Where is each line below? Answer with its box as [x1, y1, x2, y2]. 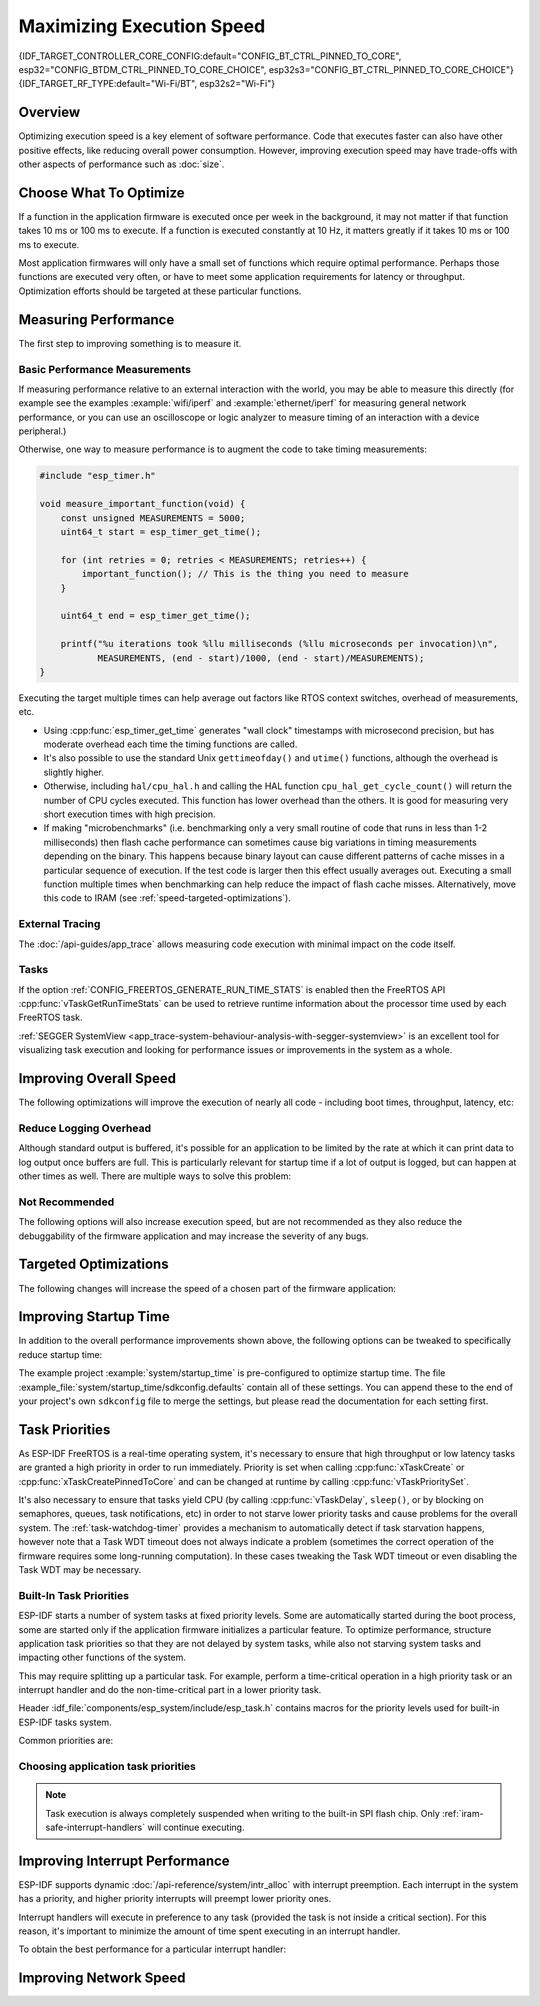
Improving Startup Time [18, 1308, 170, 1325]
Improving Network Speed [18, 1970, 186, 1987]
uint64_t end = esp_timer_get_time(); [60, 610, 251, 622]
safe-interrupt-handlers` [45, 1821, 145, 1833]
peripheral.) [18, 425, 67, 437]
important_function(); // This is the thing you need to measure [81, 568, 409, 580]
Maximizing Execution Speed [18, 15, 266, 37]
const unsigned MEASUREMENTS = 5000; [60, 512, 246, 524]
